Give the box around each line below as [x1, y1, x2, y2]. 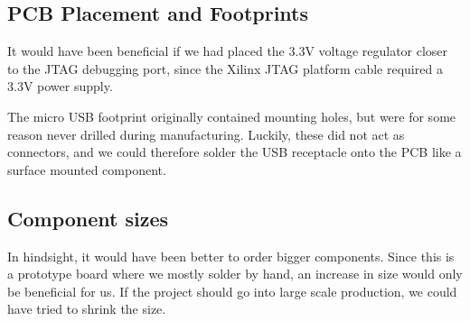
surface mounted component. [7, 160, 166, 179]
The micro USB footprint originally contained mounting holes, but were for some [7, 106, 456, 125]
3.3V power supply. [7, 77, 113, 96]
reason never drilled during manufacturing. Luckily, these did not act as [7, 124, 405, 143]
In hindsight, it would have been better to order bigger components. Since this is [7, 246, 455, 265]
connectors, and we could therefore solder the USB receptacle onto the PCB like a [7, 142, 462, 161]
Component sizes [7, 204, 169, 232]
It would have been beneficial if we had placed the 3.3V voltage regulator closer [7, 41, 448, 60]
